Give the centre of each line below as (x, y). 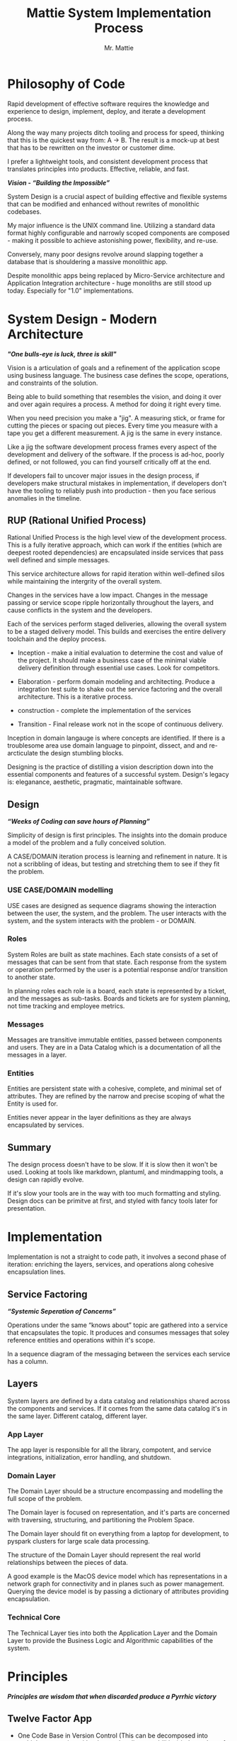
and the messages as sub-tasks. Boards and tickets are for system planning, (119, 998)
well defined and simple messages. (59, 560)
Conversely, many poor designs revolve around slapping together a (105, 254)
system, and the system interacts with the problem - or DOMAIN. (102, 920)
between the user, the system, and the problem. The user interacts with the (117, 913)
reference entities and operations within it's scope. (81, 1340)
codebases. (24, 212)
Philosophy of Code (67, 84)
